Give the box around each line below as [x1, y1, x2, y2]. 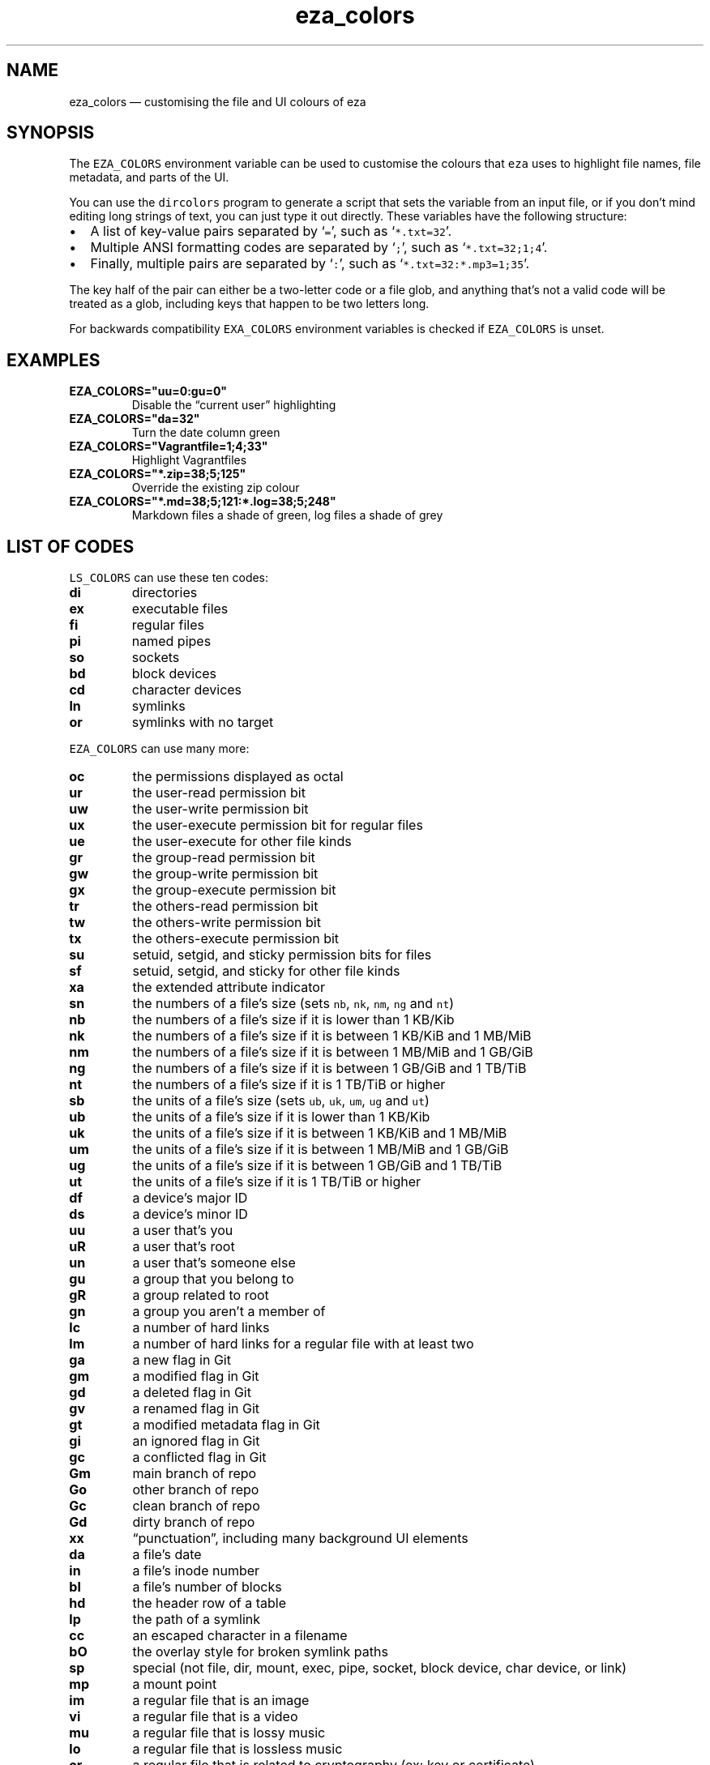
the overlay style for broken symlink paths [132, 1643, 388, 1660]
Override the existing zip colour [131, 481, 300, 495]
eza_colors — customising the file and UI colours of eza [69, 94, 366, 109]
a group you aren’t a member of [132, 1303, 326, 1320]
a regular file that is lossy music [132, 1724, 326, 1741]
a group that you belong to [132, 1271, 294, 1288]
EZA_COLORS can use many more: [69, 741, 250, 756]
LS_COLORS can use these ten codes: [69, 571, 269, 585]
